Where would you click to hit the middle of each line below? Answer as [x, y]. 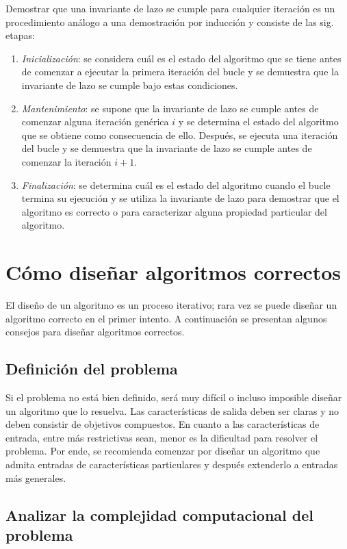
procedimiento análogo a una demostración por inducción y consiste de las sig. [170, 22]
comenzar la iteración [66, 161]
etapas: [20, 35]
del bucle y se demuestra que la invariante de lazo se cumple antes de [167, 148]
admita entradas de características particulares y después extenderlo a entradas [172, 464]
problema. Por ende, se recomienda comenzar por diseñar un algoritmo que [163, 451]
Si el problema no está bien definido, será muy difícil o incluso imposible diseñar [174, 397]
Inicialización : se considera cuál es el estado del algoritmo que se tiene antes [181, 58]
